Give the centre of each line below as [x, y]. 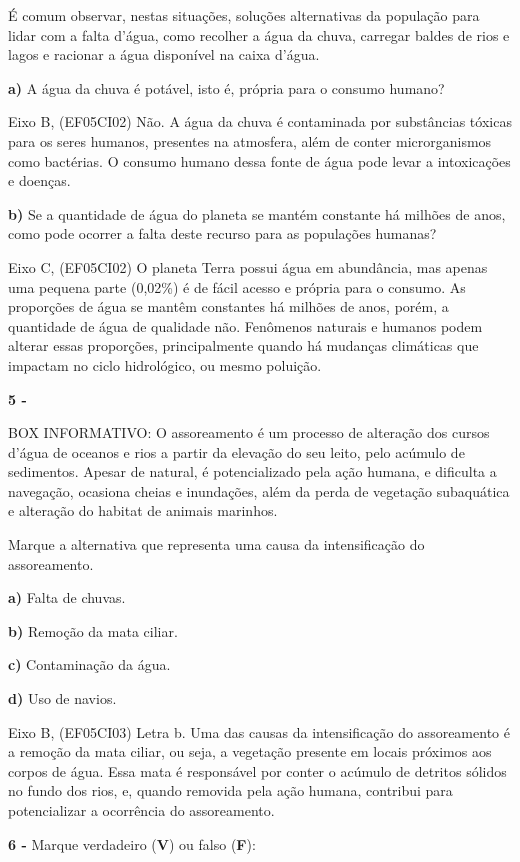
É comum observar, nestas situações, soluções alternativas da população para [244, 15]
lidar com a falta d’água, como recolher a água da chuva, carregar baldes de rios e [259, 34]
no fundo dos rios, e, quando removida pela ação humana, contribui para [230, 790]
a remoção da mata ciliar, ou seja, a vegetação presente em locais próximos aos [250, 751]
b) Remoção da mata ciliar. [93, 630]
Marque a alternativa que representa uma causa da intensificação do [216, 544]
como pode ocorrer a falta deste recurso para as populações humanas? [222, 233]
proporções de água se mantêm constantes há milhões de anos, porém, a [228, 306]
